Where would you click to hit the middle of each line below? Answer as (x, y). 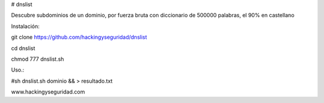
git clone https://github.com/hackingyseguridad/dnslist (79, 37)
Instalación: (25, 26)
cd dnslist (23, 48)
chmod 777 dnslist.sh (37, 59)
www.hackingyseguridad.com (48, 92)
